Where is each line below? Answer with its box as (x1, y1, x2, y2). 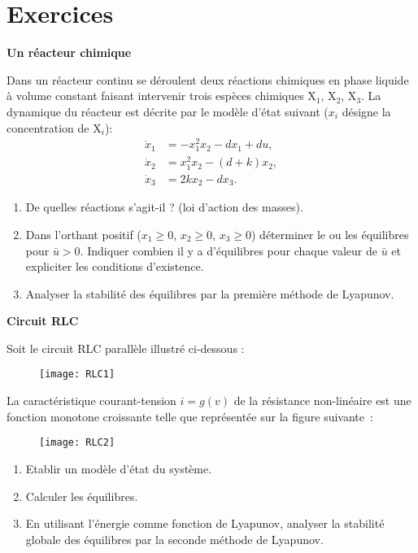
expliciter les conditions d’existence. (25, 258, 204, 275)
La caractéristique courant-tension (7, 392, 176, 409)
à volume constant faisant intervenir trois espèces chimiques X (7, 87, 316, 104)
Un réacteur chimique (7, 44, 132, 61)
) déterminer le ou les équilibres (250, 225, 409, 242)
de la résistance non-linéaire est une (233, 392, 411, 409)
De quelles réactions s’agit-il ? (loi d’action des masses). (25, 198, 303, 216)
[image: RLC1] (39, 368, 115, 381)
